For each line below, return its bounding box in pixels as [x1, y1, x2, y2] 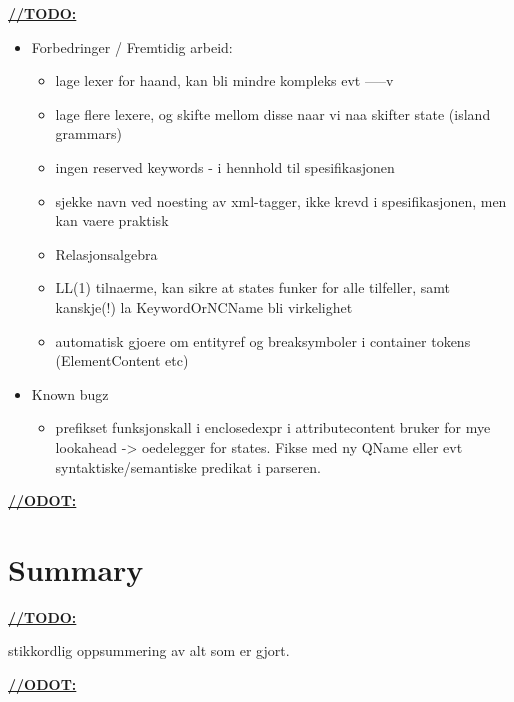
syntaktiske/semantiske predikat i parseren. [55, 456, 321, 477]
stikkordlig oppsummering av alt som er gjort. [8, 640, 290, 661]
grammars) [55, 123, 122, 144]
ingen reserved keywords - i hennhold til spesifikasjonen [55, 156, 395, 177]
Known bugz [31, 383, 109, 404]
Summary [8, 548, 144, 589]
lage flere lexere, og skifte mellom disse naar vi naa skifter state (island [55, 103, 491, 124]
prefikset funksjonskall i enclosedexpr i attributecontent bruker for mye [55, 417, 491, 438]
